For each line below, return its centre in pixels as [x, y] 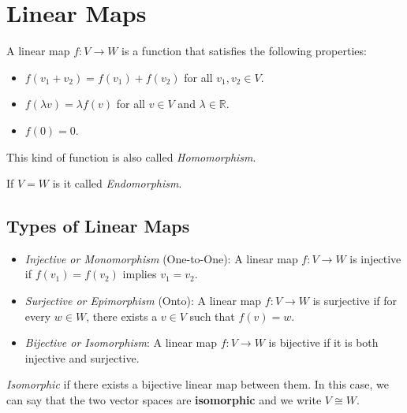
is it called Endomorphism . [117, 183]
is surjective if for [355, 301]
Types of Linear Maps [98, 226]
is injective [375, 258]
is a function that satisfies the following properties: [244, 51]
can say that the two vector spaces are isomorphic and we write [164, 400]
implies [140, 274]
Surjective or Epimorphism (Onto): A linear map [143, 301]
